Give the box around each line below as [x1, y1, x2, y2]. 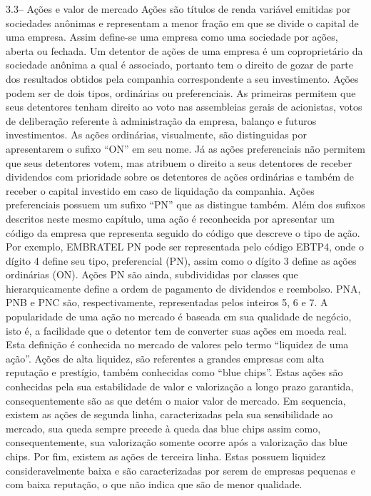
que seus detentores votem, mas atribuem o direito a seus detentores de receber [6, 155, 352, 170]
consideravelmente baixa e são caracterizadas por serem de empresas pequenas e [6, 462, 355, 477]
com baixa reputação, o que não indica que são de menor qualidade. [6, 477, 303, 492]
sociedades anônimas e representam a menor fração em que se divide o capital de [6, 15, 359, 30]
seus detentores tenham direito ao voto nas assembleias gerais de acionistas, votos [6, 99, 362, 114]
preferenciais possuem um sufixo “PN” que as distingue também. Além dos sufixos [6, 197, 365, 212]
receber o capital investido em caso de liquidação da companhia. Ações [6, 183, 315, 198]
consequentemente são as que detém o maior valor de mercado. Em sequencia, [6, 393, 346, 408]
